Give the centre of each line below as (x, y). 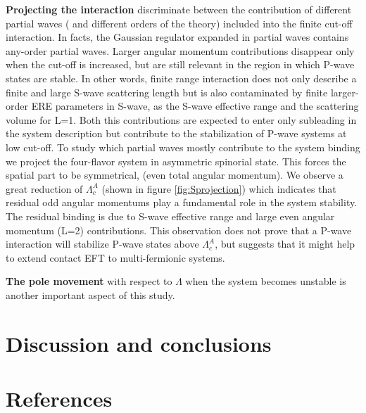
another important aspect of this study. (90, 294)
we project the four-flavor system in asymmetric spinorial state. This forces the (176, 161)
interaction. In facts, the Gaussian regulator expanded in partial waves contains (177, 37)
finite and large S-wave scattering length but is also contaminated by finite (167, 92)
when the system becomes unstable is (266, 281)
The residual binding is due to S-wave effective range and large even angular (170, 216)
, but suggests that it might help (285, 244)
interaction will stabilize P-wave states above (102, 244)
